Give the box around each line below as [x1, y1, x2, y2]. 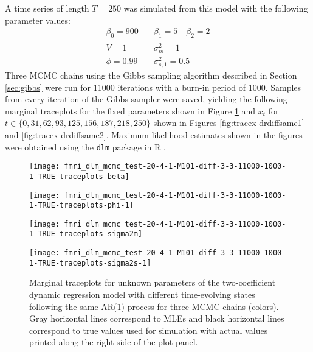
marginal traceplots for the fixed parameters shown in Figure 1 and [5, 104, 256, 117]
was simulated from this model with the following [123, 2, 308, 14]
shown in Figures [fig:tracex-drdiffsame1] [153, 116, 304, 129]
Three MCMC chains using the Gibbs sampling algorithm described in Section [5, 68, 297, 81]
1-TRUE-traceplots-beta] [29, 172, 129, 181]
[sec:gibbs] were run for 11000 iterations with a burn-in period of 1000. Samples [5, 80, 301, 93]
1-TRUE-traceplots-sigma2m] [29, 230, 143, 239]
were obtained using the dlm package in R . [5, 140, 166, 153]
